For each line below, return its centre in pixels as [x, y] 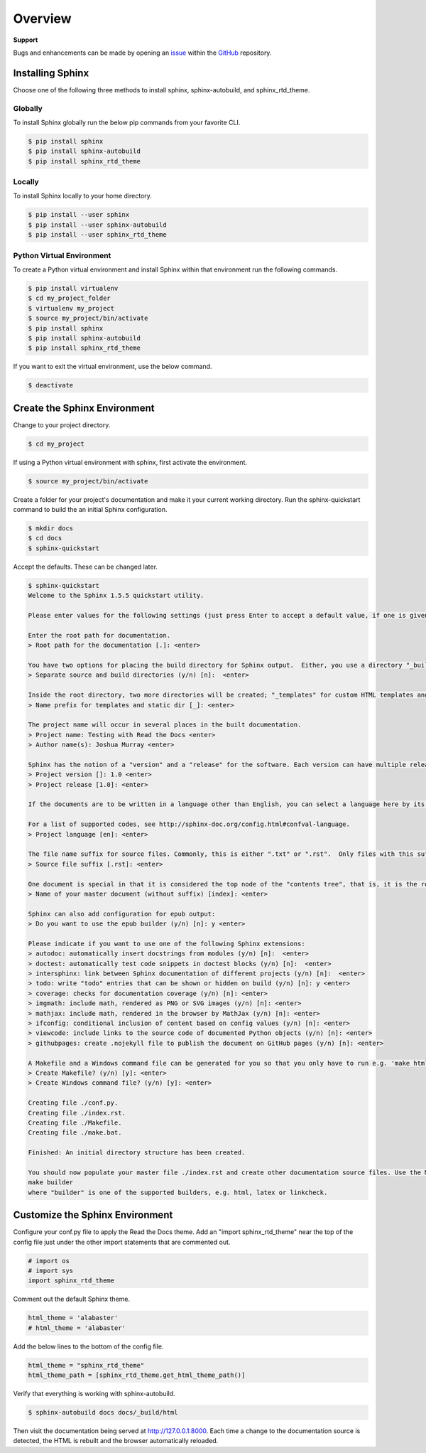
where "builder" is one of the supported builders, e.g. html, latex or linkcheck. [178, 1192]
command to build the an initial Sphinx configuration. [90, 510]
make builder [51, 1183]
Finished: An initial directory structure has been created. [137, 1153]
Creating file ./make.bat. [75, 1133]
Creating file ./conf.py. [73, 1103]
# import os [49, 1261]
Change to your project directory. [62, 425]
